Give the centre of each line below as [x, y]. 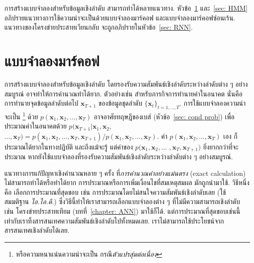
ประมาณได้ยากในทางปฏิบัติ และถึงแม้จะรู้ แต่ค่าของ [69, 146]
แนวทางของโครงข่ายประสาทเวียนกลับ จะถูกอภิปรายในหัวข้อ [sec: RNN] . [99, 27]
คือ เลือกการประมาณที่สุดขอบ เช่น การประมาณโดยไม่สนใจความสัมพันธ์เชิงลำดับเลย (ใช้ [115, 192]
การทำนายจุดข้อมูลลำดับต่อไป [41, 103]
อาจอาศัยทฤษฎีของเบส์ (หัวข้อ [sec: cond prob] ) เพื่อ [164, 116]
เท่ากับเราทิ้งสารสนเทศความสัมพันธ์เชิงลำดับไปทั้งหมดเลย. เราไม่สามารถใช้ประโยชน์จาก [114, 220]
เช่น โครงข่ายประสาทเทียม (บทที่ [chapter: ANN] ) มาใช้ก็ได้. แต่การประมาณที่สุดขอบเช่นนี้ [122, 211]
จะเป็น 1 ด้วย [21, 115]
